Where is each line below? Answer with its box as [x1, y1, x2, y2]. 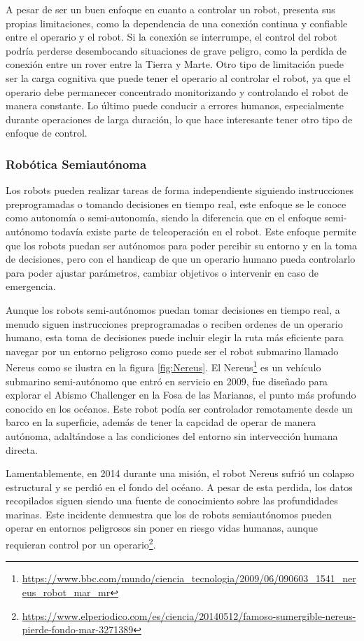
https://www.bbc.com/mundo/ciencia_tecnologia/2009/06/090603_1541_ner [22, 571, 356, 586]
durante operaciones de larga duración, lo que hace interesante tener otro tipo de [6, 111, 353, 126]
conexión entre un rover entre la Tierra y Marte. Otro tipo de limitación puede [6, 57, 344, 71]
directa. [6, 442, 38, 457]
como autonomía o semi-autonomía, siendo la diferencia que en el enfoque [6, 210, 321, 225]
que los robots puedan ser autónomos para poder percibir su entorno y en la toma [6, 237, 357, 252]
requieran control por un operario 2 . [6, 535, 156, 551]
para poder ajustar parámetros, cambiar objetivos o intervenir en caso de [6, 265, 319, 280]
